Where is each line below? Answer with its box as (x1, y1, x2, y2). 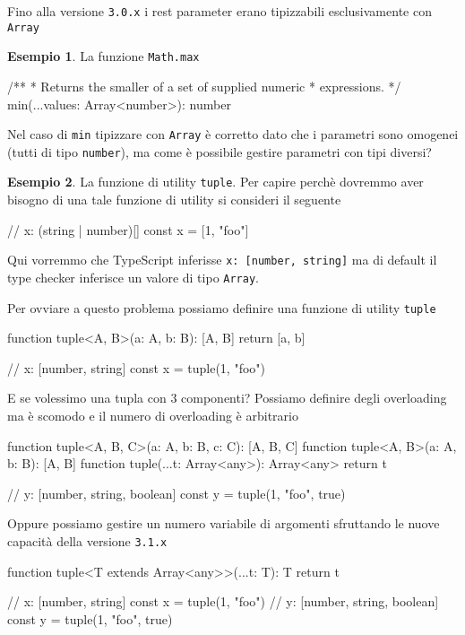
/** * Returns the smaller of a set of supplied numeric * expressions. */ (7, 76, 401, 95)
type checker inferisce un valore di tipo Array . (7, 267, 259, 286)
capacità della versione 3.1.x (7, 532, 168, 551)
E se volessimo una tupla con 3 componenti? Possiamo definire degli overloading (7, 388, 447, 407)
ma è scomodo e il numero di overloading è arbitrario (7, 406, 298, 425)
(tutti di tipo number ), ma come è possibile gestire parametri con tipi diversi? (7, 142, 432, 161)
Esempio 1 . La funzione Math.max (7, 47, 200, 65)
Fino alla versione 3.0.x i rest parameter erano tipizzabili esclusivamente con (7, 2, 432, 20)
